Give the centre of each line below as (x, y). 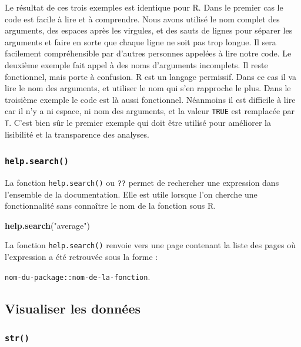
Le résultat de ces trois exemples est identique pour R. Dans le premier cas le (144, 7)
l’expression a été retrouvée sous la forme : (81, 257)
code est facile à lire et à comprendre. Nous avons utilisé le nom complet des (142, 19)
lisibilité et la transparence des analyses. (77, 134)
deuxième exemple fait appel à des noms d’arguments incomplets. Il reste (136, 64)
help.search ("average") (47, 225)
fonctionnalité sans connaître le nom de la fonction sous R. (111, 206)
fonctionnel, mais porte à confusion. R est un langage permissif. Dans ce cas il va (151, 76)
